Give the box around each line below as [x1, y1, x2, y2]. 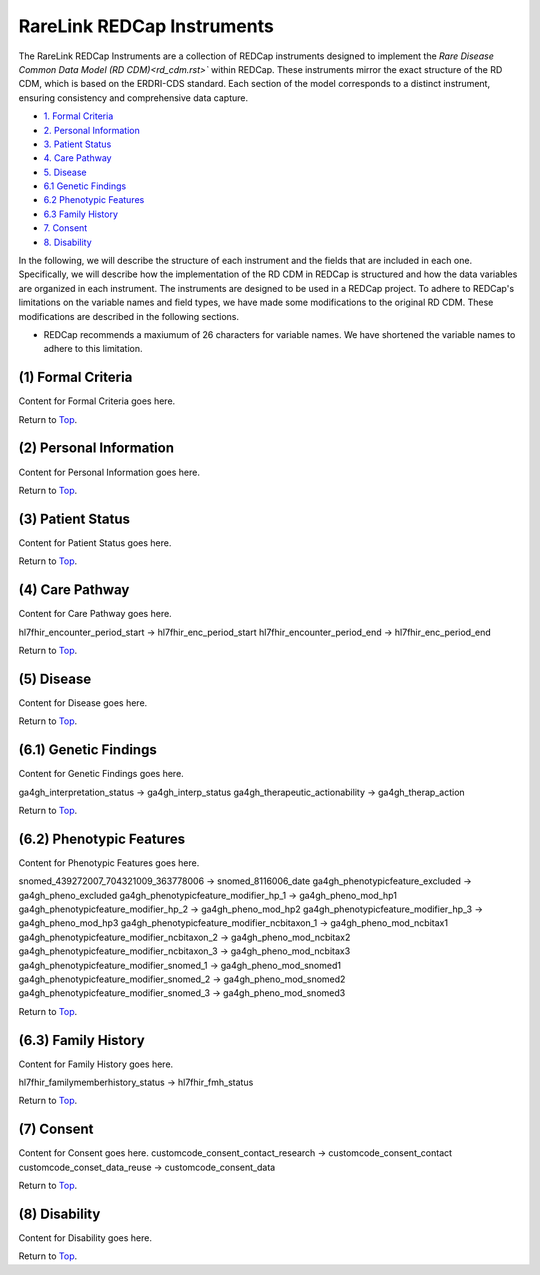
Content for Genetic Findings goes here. [18, 768, 184, 780]
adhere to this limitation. [43, 343, 143, 355]
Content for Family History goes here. [18, 1058, 174, 1070]
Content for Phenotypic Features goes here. [18, 856, 200, 869]
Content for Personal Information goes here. [18, 466, 200, 478]
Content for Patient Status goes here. [18, 536, 172, 549]
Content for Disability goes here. [18, 1232, 152, 1244]
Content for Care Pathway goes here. [18, 608, 172, 620]
